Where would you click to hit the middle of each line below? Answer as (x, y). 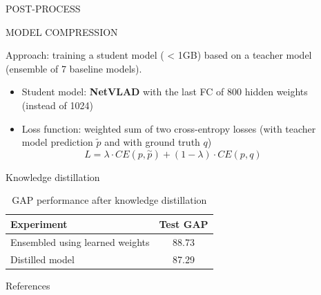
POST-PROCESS (43, 8)
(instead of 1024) (57, 105)
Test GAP (184, 223)
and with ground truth (152, 142)
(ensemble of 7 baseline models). (74, 68)
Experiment (39, 223)
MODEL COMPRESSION (62, 31)
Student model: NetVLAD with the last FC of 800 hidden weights (165, 92)
